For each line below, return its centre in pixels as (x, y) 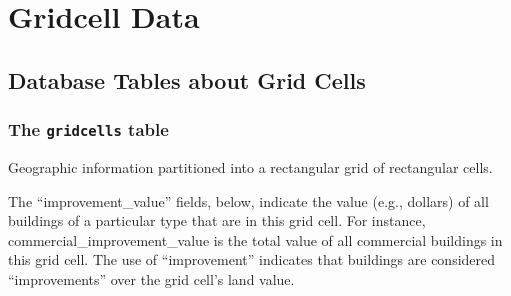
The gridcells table (88, 129)
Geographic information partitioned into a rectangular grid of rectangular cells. (250, 166)
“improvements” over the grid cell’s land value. (151, 278)
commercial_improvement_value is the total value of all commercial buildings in (255, 239)
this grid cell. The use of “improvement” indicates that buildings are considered (252, 259)
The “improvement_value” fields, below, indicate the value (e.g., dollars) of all (248, 200)
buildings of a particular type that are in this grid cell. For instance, (217, 220)
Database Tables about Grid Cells (187, 79)
